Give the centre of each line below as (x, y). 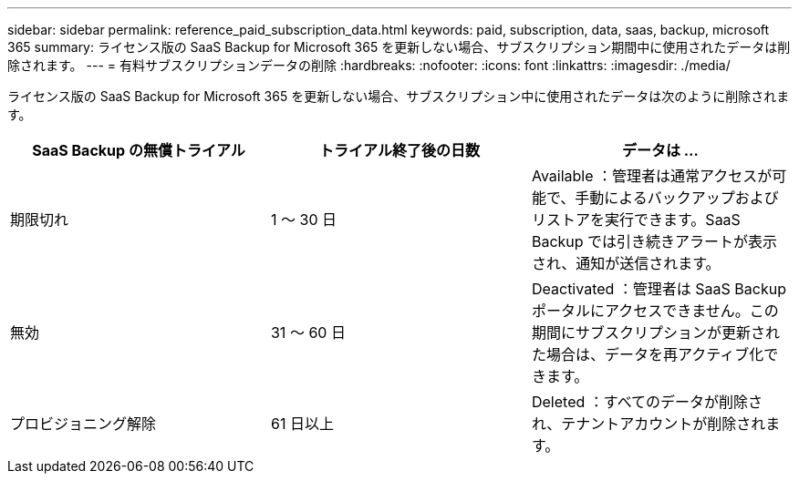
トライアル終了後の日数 (399, 150)
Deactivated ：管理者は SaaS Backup (659, 289)
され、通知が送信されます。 (626, 263)
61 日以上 (302, 424)
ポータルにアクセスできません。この (655, 311)
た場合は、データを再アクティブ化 (648, 354)
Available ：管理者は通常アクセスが (652, 176)
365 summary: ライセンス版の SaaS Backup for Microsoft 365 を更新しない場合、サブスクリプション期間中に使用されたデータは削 (399, 47)
